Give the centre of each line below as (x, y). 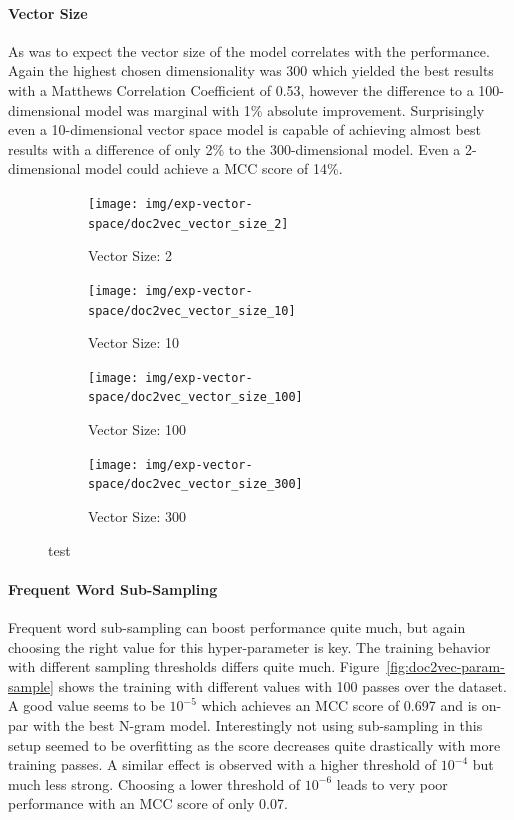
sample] (31, 685)
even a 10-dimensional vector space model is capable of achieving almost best (244, 129)
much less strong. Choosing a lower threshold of (154, 783)
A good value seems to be (86, 705)
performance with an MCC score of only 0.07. (148, 803)
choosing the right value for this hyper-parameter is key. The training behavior (249, 646)
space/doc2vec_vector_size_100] (195, 397)
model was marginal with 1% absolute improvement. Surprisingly (285, 109)
